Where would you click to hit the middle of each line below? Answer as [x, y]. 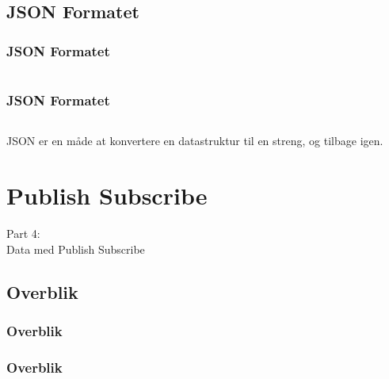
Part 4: [23, 233]
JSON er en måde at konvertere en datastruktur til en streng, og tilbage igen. [195, 141]
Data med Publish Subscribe [76, 249]
